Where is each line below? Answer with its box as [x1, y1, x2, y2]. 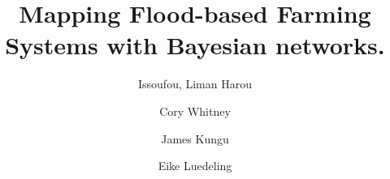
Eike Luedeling [158, 157, 232, 174]
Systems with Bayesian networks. [5, 28, 385, 62]
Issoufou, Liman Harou [137, 75, 252, 92]
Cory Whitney [159, 102, 231, 119]
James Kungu [161, 130, 229, 147]
